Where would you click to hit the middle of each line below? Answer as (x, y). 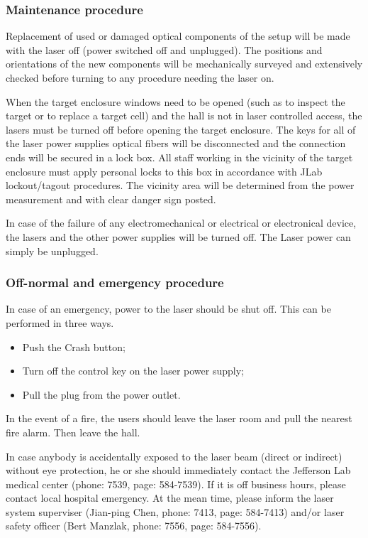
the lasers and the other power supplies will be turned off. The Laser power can (178, 236)
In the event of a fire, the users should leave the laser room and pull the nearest (179, 418)
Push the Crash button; (74, 346)
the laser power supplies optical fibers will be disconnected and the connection (176, 143)
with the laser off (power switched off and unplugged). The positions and (164, 49)
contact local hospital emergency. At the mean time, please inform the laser (170, 498)
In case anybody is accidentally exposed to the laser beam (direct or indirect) (174, 456)
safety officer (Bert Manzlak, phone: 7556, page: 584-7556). (134, 526)
